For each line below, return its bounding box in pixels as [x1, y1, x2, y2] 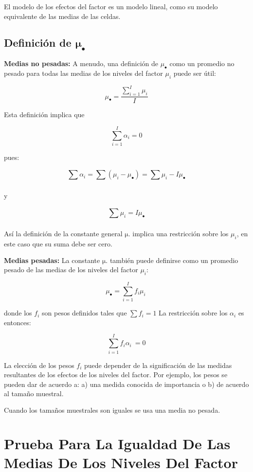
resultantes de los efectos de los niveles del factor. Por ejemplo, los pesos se [4, 369, 228, 380]
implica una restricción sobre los [132, 228, 229, 239]
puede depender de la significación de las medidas [84, 360, 232, 370]
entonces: [4, 317, 31, 327]
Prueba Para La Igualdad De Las [4, 433, 231, 453]
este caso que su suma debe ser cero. [4, 239, 112, 249]
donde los [4, 308, 32, 318]
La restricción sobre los [159, 308, 228, 318]
